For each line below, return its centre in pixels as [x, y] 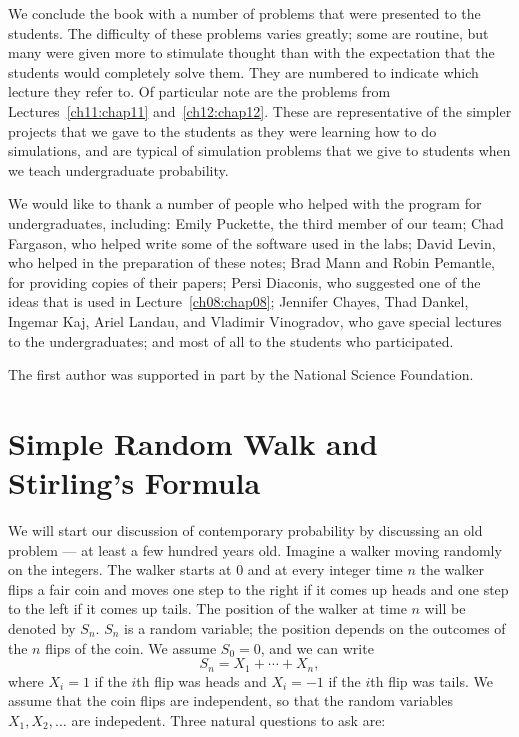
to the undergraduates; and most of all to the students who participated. [231, 340]
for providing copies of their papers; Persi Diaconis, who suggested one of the [244, 281]
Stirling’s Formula [134, 482]
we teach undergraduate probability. [118, 169]
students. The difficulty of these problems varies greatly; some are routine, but [248, 32]
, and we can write [317, 647]
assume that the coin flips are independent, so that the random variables [231, 700]
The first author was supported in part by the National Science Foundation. [241, 374]
